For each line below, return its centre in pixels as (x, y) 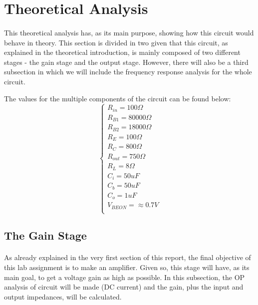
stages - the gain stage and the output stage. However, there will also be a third (126, 62)
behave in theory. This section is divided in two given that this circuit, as (116, 42)
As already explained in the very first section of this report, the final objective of (128, 257)
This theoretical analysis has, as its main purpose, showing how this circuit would (129, 32)
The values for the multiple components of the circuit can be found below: (118, 98)
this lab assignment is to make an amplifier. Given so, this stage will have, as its (127, 267)
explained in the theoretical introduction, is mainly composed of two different (122, 52)
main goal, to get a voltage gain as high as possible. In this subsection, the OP (125, 277)
